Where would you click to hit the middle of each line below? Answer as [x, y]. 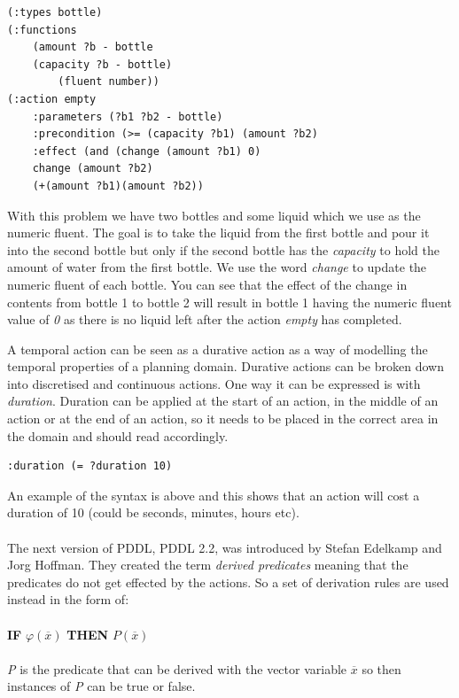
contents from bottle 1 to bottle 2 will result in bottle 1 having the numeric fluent [229, 302]
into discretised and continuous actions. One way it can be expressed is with [214, 383]
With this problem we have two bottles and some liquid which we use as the [214, 215]
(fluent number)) [109, 82]
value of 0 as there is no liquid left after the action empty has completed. [205, 319]
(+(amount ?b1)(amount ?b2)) [118, 186]
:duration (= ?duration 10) [90, 466]
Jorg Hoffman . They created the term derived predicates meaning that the [208, 565]
